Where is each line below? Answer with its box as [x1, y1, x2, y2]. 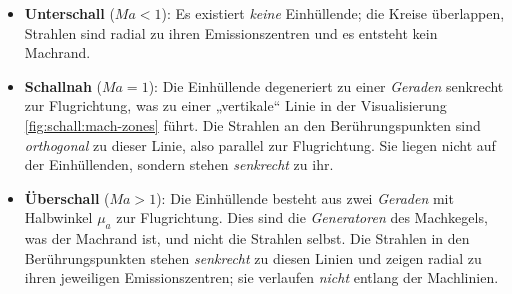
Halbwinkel [24, 207, 93, 228]
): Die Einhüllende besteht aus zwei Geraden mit [156, 187, 454, 208]
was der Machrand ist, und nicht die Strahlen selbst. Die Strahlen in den [24, 228, 470, 249]
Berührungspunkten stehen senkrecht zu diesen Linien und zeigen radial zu [24, 247, 482, 268]
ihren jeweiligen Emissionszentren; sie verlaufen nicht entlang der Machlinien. [24, 267, 499, 288]
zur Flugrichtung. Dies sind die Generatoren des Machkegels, [116, 207, 488, 228]
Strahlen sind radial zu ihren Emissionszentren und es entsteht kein [24, 22, 438, 43]
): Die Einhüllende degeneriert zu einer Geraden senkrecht [148, 75, 504, 96]
